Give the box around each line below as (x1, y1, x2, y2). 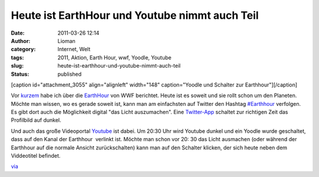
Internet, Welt (57, 46, 91, 53)
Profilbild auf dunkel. (11, 116, 61, 123)
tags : (11, 54, 24, 61)
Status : (11, 71, 30, 78)
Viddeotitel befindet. (11, 152, 61, 159)
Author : (11, 37, 31, 44)
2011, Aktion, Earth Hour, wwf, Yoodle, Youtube (57, 54, 171, 61)
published (57, 71, 82, 78)
